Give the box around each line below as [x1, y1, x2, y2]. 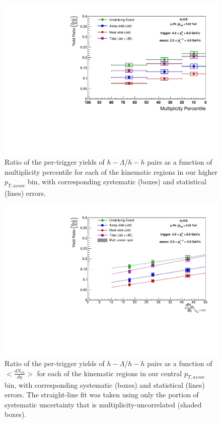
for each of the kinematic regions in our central [37, 368, 182, 378]
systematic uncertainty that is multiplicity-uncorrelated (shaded [5, 399, 202, 409]
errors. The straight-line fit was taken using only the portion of [5, 389, 199, 400]
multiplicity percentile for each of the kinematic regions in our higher [5, 166, 218, 177]
